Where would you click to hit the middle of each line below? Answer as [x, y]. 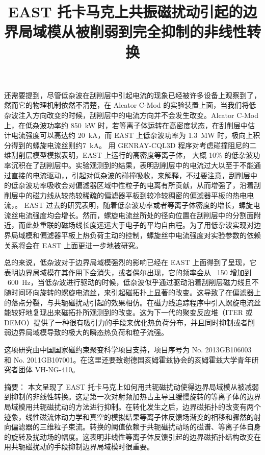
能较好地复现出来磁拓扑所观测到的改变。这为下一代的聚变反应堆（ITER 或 [128, 312]
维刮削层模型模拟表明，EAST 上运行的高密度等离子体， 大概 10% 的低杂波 [129, 155]
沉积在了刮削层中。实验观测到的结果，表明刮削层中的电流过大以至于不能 [132, 165]
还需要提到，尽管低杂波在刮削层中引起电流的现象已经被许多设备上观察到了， [132, 95]
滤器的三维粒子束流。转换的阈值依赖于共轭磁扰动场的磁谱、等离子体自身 [139, 427]
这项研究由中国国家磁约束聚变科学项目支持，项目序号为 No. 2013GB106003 [128, 349]
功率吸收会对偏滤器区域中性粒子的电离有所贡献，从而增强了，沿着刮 [147, 185]
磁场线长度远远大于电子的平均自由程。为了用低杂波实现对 [157, 225]
